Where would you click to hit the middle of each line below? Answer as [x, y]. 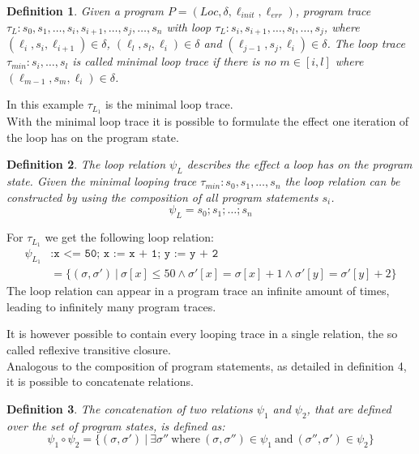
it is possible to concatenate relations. [100, 381]
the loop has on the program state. [93, 137]
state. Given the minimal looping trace [102, 181]
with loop [189, 26]
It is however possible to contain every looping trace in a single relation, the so [202, 334]
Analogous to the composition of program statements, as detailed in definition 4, [207, 365]
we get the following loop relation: [129, 237]
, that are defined [349, 408]
